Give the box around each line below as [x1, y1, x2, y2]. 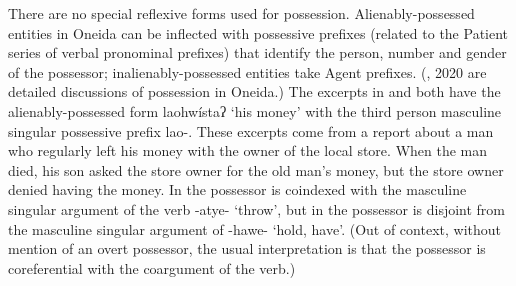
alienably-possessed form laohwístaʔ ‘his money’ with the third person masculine [8, 100, 502, 121]
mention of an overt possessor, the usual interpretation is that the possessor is [8, 238, 486, 259]
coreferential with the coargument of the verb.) [8, 257, 296, 278]
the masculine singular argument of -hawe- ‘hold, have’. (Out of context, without [8, 218, 501, 239]
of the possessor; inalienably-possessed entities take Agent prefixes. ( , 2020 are [8, 61, 487, 82]
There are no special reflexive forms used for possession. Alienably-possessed [8, 3, 475, 23]
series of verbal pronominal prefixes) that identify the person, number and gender [8, 42, 507, 63]
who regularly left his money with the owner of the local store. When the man [8, 140, 488, 161]
